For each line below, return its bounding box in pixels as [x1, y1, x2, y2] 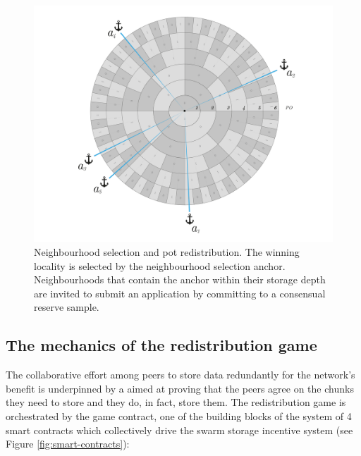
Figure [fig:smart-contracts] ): [6, 436, 130, 451]
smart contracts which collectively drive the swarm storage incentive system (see [6, 422, 353, 437]
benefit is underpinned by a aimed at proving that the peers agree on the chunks [6, 381, 354, 395]
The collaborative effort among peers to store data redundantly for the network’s [6, 367, 355, 382]
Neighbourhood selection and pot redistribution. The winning [34, 244, 300, 259]
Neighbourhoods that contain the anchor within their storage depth [34, 272, 326, 287]
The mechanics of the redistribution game [6, 334, 317, 356]
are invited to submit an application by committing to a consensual [34, 285, 326, 300]
